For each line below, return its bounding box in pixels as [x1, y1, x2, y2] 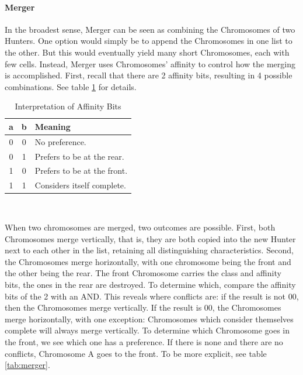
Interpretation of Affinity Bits [15, 100, 121, 112]
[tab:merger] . [5, 359, 50, 371]
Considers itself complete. [34, 179, 126, 191]
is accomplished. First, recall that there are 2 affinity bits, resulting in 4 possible [5, 69, 292, 81]
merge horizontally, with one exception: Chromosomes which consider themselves [5, 312, 294, 325]
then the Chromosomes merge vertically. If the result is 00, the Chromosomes [5, 301, 281, 314]
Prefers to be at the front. [34, 164, 128, 177]
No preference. [34, 135, 86, 147]
